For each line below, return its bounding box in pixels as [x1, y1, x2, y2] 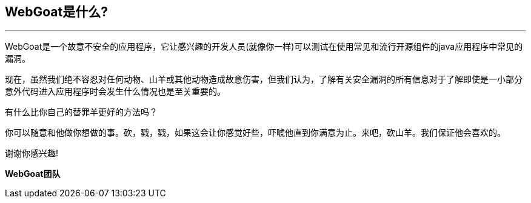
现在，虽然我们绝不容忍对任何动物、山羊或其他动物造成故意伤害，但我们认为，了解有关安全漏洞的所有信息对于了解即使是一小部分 [5, 74, 523, 85]
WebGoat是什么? [5, 4, 108, 19]
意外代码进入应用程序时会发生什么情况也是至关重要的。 [5, 86, 225, 97]
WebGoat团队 [5, 168, 61, 179]
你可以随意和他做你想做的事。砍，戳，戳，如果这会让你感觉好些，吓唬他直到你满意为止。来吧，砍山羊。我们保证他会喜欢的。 [5, 127, 506, 138]
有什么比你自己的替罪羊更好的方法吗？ [5, 107, 158, 118]
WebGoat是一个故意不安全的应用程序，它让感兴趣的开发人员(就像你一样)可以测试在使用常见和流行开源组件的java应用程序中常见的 [5, 41, 523, 52]
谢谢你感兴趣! [5, 148, 59, 159]
